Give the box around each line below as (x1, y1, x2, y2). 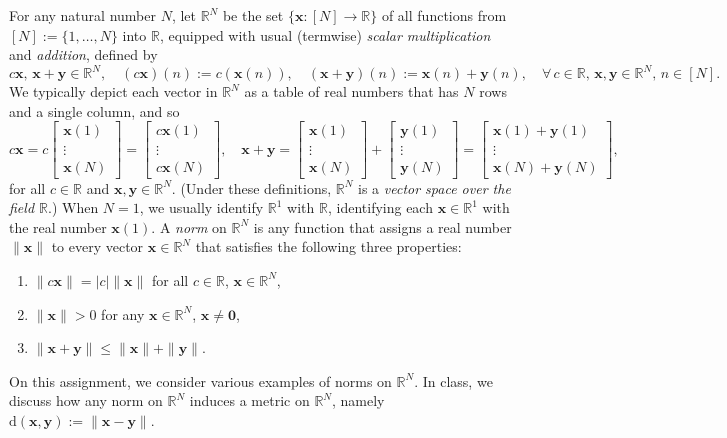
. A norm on (151, 216, 227, 237)
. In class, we (414, 370, 493, 391)
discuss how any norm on (9, 390, 163, 411)
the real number (9, 216, 107, 237)
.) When (48, 197, 99, 218)
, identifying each (327, 197, 433, 218)
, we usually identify (139, 197, 264, 218)
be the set (222, 5, 284, 25)
